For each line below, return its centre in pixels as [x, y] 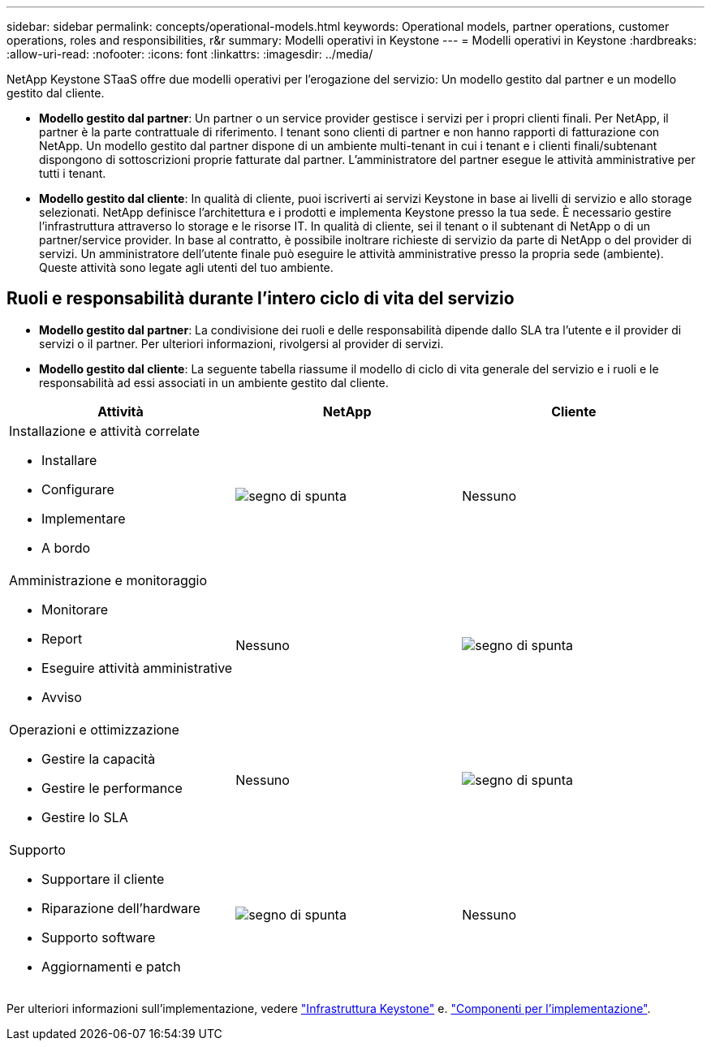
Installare [69, 460]
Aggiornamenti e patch [111, 966]
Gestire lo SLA [85, 817]
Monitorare [75, 609]
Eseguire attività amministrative [137, 668]
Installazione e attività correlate [104, 431]
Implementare [84, 518]
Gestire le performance [112, 788]
